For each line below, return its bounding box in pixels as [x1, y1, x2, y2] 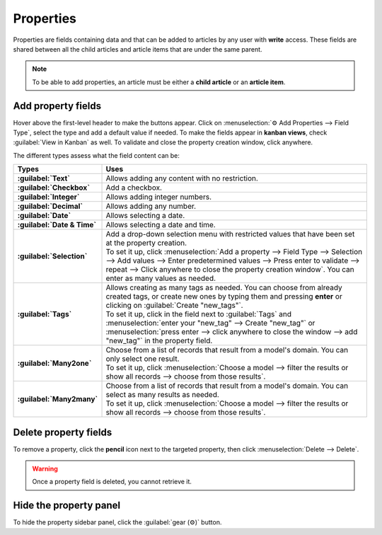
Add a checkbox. [105, 183, 163, 192]
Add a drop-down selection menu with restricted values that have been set [105, 229, 355, 239]
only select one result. [105, 354, 180, 364]
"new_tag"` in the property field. [105, 336, 213, 346]
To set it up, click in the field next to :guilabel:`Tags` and [105, 309, 292, 319]
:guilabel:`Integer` [17, 192, 80, 202]
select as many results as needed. [105, 390, 219, 400]
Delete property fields [13, 426, 112, 438]
